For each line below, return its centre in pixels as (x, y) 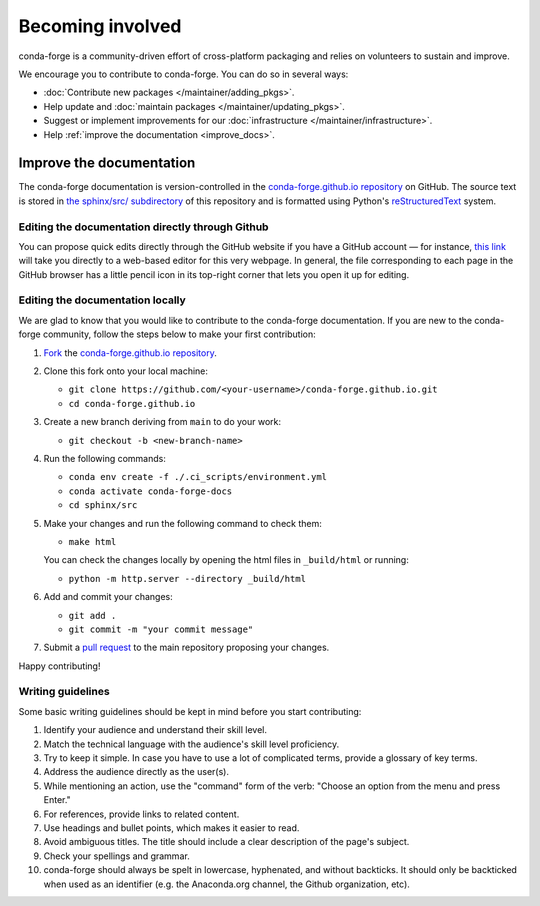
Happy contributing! (59, 666)
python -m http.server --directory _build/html (187, 578)
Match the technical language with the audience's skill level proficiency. (191, 744)
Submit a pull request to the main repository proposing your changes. (186, 647)
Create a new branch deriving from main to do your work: (162, 422)
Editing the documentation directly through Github (143, 227)
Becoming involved (100, 26)
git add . (92, 615)
